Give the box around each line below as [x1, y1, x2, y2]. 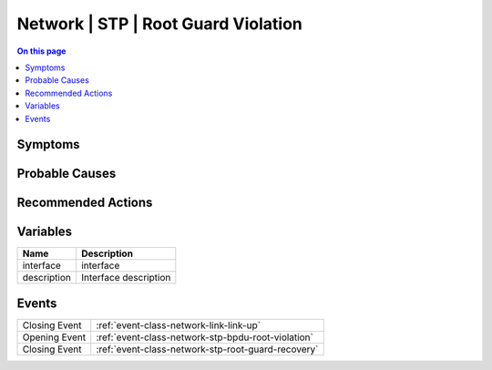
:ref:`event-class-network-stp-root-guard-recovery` [96, 343, 319, 355]
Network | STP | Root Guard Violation [16, 14, 302, 34]
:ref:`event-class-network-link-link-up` [96, 319, 261, 332]
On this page [16, 46, 67, 57]
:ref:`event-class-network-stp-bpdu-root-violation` [96, 331, 313, 344]
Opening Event [22, 331, 87, 344]
